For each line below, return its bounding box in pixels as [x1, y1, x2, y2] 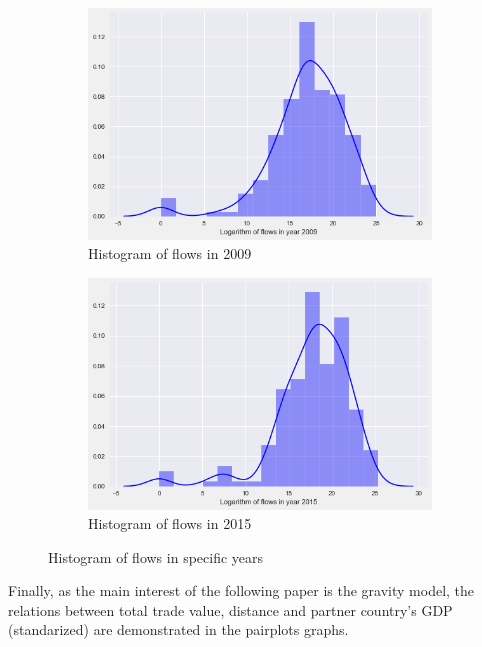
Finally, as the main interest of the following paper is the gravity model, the [8, 580, 475, 601]
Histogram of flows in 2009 [88, 243, 252, 264]
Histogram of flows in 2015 [88, 513, 252, 534]
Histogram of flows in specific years [48, 546, 264, 567]
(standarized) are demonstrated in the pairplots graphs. [8, 619, 349, 640]
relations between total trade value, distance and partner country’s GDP [8, 599, 453, 620]
